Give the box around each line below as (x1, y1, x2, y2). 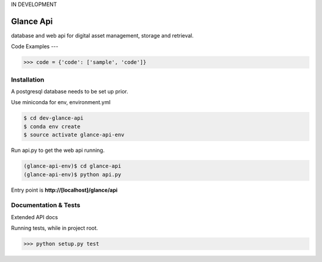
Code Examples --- (11, 43, 59, 50)
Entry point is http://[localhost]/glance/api (11, 186, 118, 194)
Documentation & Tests (11, 201, 80, 210)
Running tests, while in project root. (11, 224, 98, 232)
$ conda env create (23, 123, 80, 130)
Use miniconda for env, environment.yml (11, 99, 111, 106)
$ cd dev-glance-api (23, 115, 83, 121)
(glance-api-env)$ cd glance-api (23, 163, 122, 170)
